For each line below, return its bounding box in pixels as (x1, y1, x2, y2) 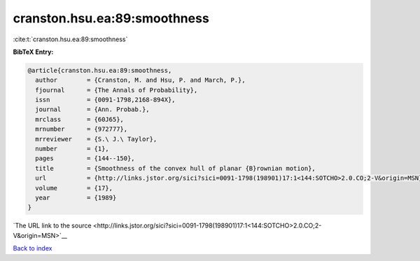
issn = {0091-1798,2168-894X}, (35, 96, 176, 104)
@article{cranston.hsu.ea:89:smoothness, (27, 66, 172, 74)
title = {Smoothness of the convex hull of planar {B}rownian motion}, (35, 164, 316, 172)
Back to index (13, 244, 52, 253)
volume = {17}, (35, 184, 113, 192)
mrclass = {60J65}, (35, 115, 124, 123)
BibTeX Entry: (13, 48, 54, 56)
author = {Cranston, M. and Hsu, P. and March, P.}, (35, 76, 246, 84)
